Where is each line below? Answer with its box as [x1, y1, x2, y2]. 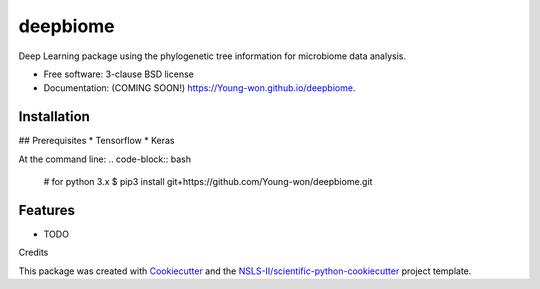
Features [18, 201, 75, 219]
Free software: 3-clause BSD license [43, 68, 194, 80]
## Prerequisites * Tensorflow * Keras [18, 135, 175, 147]
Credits [18, 246, 49, 259]
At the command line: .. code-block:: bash [18, 153, 192, 165]
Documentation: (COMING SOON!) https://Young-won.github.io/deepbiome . [43, 82, 356, 94]
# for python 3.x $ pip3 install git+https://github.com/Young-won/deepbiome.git [43, 176, 373, 188]
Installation [18, 108, 90, 125]
